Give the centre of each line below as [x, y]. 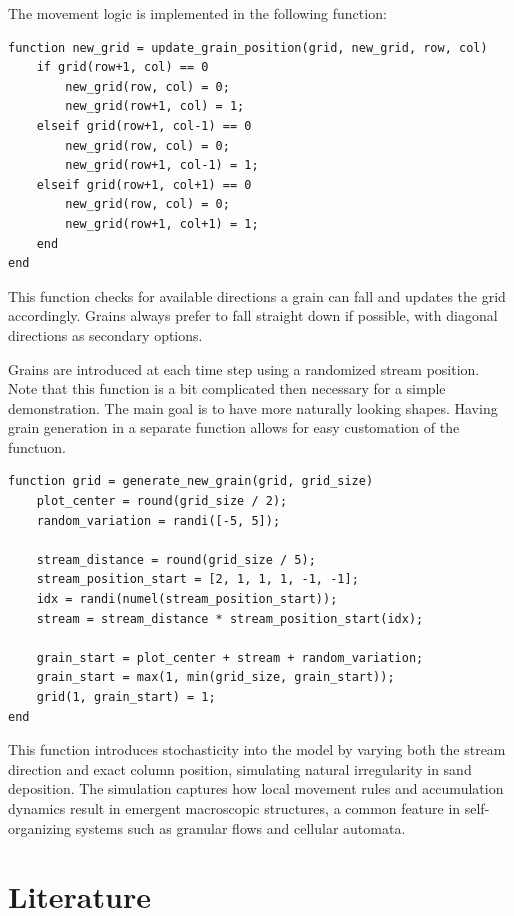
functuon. [37, 446]
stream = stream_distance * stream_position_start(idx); [230, 618]
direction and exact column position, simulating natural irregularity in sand [240, 768]
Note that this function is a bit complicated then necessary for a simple [227, 388]
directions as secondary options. [105, 334]
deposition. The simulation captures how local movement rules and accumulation [256, 788]
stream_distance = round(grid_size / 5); [176, 559]
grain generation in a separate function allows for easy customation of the [234, 427]
